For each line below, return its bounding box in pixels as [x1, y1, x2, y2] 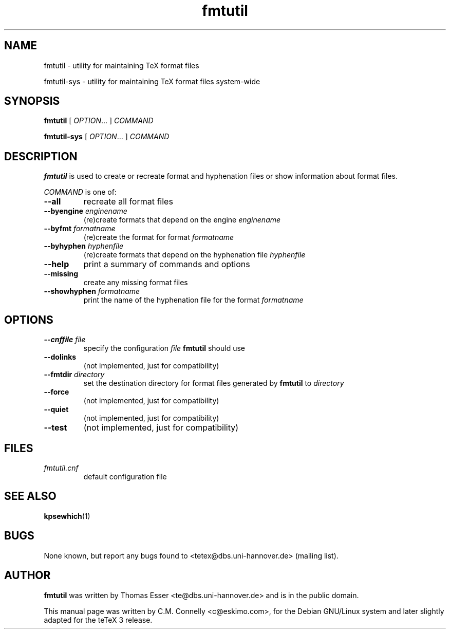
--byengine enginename [44, 207, 127, 216]
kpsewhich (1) [44, 511, 90, 520]
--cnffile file [44, 335, 86, 344]
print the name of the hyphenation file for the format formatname [83, 295, 304, 305]
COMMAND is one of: [44, 188, 117, 197]
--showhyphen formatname [44, 287, 140, 296]
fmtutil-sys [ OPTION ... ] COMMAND [44, 132, 170, 141]
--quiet [44, 405, 69, 414]
